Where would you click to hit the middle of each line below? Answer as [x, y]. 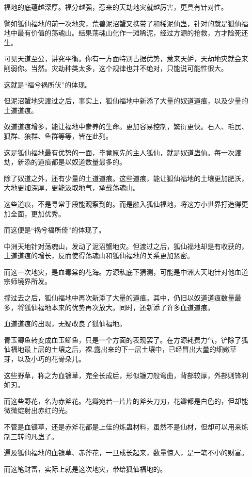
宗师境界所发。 [28, 281]
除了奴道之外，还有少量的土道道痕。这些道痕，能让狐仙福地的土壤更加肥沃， [126, 178]
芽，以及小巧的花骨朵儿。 [45, 359]
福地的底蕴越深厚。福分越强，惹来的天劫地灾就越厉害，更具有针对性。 [116, 7]
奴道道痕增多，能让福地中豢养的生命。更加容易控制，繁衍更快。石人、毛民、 [126, 126]
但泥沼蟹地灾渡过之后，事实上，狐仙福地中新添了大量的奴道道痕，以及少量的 [126, 101]
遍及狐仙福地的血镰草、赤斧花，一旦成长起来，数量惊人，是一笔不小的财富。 [126, 452]
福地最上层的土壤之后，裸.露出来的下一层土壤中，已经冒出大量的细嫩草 [123, 349]
